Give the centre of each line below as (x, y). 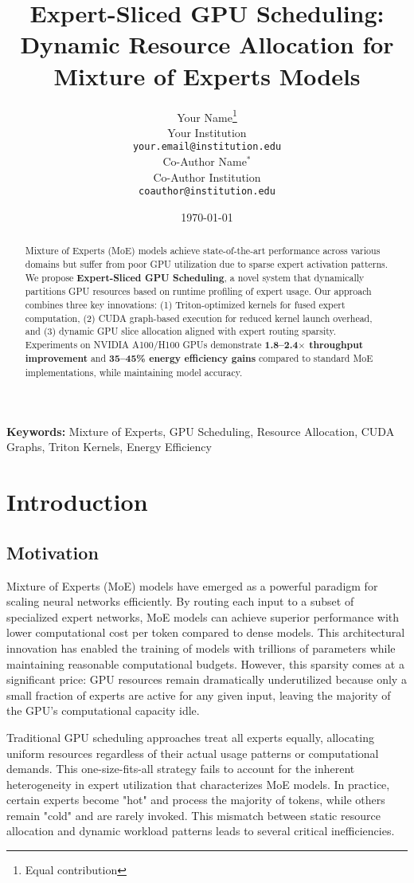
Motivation (53, 552)
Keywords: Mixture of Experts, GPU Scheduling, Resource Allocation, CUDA (201, 431)
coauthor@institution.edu (207, 192)
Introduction (77, 502)
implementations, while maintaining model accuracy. (134, 373)
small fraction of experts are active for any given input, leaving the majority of (199, 695)
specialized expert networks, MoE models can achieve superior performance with (203, 616)
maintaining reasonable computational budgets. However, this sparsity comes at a (205, 663)
